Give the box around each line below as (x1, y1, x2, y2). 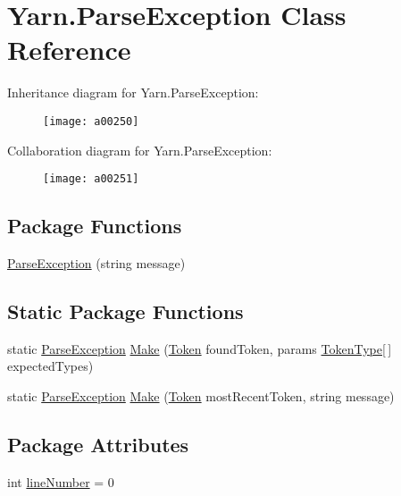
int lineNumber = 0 (7, 472, 114, 491)
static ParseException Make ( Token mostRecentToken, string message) (7, 387, 395, 405)
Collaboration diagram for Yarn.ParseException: (7, 140, 272, 159)
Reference (7, 31, 131, 68)
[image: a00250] (43, 114, 139, 128)
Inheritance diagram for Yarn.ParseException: (7, 83, 259, 102)
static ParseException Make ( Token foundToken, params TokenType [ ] (7, 339, 392, 357)
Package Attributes (7, 430, 189, 458)
